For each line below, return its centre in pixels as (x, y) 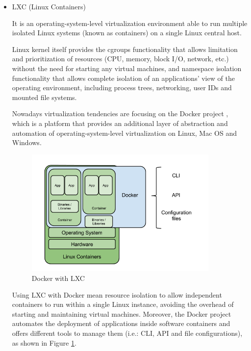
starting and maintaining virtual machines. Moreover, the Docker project (122, 313)
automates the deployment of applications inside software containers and (121, 323)
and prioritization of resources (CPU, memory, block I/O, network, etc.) (120, 59)
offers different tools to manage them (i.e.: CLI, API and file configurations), (127, 333)
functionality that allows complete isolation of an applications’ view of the (123, 78)
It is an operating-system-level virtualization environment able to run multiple (130, 23)
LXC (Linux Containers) (49, 6)
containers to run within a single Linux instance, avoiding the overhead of (123, 304)
